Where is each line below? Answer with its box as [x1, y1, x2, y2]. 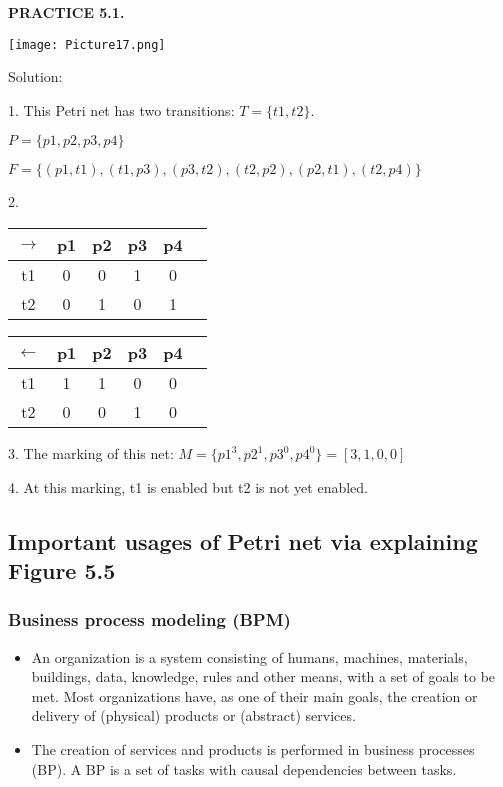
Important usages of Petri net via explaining [8, 525, 478, 556]
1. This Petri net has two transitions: [8, 99, 235, 120]
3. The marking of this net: [8, 443, 174, 464]
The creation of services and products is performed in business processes [31, 738, 475, 759]
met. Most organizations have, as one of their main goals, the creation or [31, 685, 478, 706]
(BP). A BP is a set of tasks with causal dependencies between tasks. [31, 758, 457, 779]
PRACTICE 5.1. [8, 2, 125, 22]
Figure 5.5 [8, 555, 116, 585]
